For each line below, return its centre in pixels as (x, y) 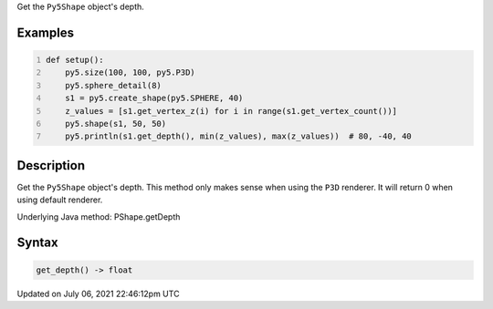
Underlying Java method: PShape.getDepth (99, 216)
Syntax (37, 243)
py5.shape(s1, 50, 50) (116, 124)
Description (51, 165)
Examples (46, 32)
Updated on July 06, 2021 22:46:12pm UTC (98, 294)
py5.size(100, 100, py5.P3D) (130, 72)
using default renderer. (60, 200)
